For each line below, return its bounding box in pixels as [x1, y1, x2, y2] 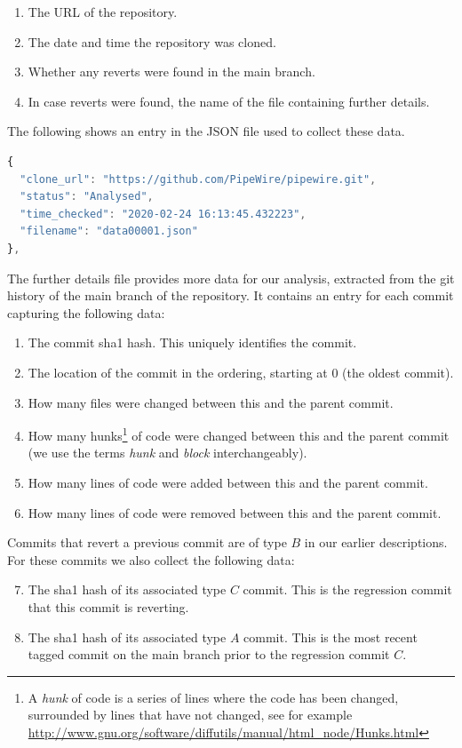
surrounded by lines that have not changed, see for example [28, 705, 353, 724]
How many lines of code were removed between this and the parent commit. [28, 503, 442, 521]
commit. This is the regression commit [243, 580, 452, 599]
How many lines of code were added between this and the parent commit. [28, 473, 428, 491]
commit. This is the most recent [243, 627, 418, 646]
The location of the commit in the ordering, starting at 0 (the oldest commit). [28, 362, 454, 381]
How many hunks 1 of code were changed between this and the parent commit [28, 424, 450, 444]
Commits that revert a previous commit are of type [7, 533, 287, 552]
